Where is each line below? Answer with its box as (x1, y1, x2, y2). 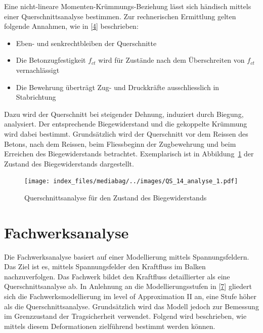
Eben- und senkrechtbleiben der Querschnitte (16, 37, 157, 48)
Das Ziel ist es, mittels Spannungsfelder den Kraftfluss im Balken (4, 261, 206, 272)
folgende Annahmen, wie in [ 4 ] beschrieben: (4, 21, 139, 31)
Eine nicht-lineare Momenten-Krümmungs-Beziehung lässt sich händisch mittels (4, 1, 251, 11)
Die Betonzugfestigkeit (16, 55, 86, 65)
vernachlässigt (16, 64, 60, 75)
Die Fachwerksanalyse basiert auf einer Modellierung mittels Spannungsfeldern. (4, 251, 249, 262)
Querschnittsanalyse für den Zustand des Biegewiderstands (24, 192, 207, 202)
